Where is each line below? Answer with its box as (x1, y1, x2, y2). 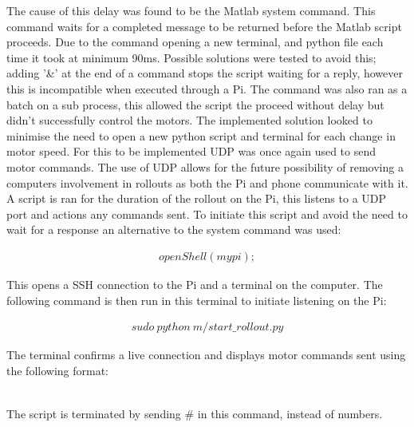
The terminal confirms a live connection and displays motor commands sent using (6, 346, 406, 363)
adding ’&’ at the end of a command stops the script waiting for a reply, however (6, 65, 403, 81)
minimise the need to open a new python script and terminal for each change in (6, 127, 396, 144)
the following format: (6, 362, 109, 378)
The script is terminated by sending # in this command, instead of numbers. (6, 405, 383, 421)
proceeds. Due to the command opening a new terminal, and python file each (6, 34, 384, 50)
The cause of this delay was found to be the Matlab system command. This (6, 2, 376, 18)
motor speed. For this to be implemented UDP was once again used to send (6, 143, 377, 160)
